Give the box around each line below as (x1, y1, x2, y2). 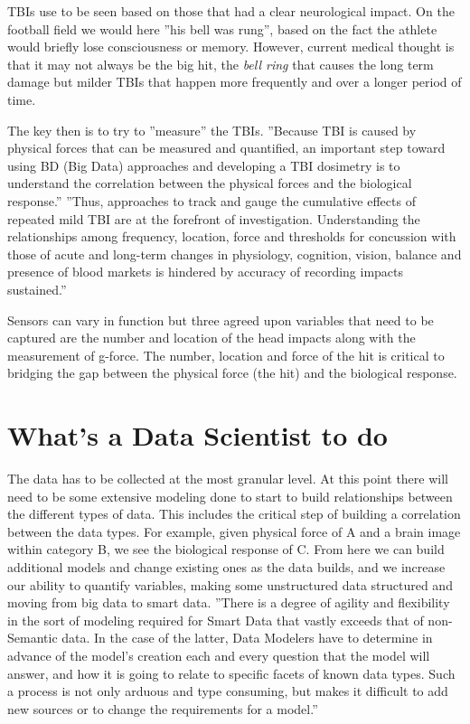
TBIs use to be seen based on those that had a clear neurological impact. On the (7, 2, 455, 20)
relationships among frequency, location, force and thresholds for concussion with (7, 227, 456, 246)
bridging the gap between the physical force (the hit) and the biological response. (7, 363, 457, 382)
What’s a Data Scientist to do (7, 417, 388, 454)
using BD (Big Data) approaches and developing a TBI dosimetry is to (7, 155, 400, 174)
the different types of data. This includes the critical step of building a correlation (7, 504, 461, 523)
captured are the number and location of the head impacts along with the (7, 328, 416, 347)
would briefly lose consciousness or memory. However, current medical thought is (7, 37, 455, 56)
